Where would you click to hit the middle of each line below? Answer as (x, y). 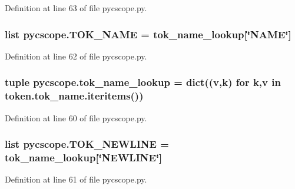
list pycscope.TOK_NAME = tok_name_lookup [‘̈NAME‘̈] (148, 34)
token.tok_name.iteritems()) (74, 96)
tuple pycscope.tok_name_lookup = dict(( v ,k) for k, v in (143, 82)
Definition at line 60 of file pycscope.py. (76, 117)
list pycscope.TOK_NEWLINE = (87, 144)
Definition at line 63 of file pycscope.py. (76, 8)
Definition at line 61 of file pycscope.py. (76, 179)
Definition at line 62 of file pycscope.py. (76, 56)
